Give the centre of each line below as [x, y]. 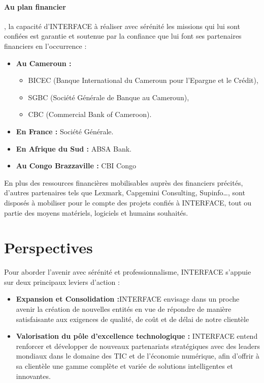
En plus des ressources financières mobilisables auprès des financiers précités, [124, 182]
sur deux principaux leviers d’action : [62, 282]
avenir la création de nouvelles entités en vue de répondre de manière [124, 309]
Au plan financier [35, 6]
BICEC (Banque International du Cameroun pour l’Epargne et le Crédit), [143, 80]
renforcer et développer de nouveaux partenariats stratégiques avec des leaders [138, 346]
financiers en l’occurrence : [45, 46]
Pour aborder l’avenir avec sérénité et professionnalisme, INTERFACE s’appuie [128, 272]
